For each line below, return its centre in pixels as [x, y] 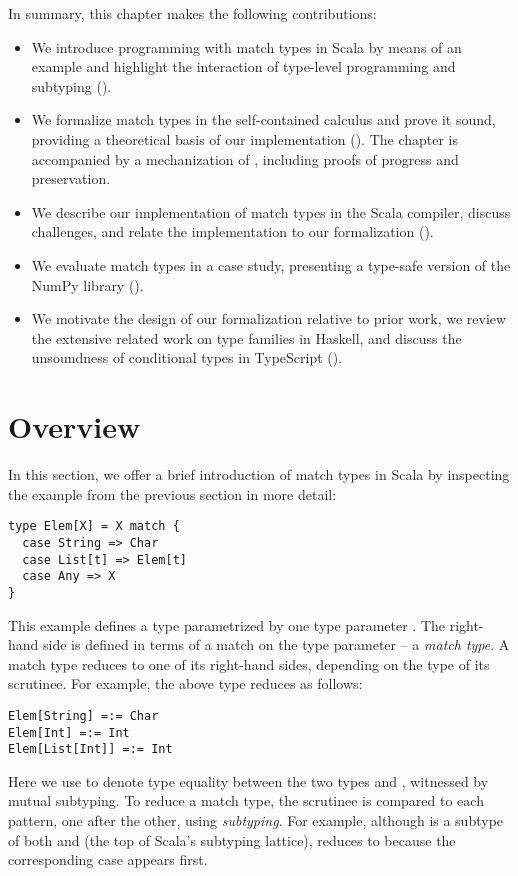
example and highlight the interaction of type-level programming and [243, 66]
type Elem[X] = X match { [94, 526]
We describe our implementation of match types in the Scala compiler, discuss [271, 211]
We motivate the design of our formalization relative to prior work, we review [269, 318]
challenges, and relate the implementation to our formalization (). [232, 231]
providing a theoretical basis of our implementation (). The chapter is [245, 138]
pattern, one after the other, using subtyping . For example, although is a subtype [256, 820]
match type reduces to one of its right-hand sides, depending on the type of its [249, 663]
